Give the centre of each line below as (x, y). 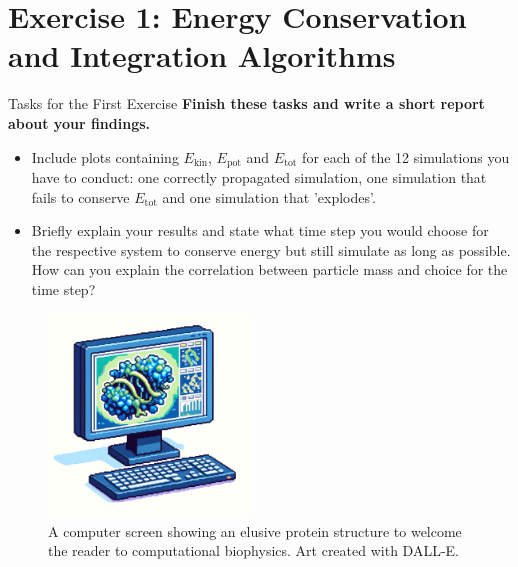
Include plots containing (105, 156)
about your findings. (79, 122)
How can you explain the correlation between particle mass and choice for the (269, 269)
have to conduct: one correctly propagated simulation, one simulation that (259, 176)
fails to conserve (80, 196)
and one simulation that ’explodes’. (269, 196)
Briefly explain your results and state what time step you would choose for (260, 230)
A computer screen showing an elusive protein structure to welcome (255, 530)
